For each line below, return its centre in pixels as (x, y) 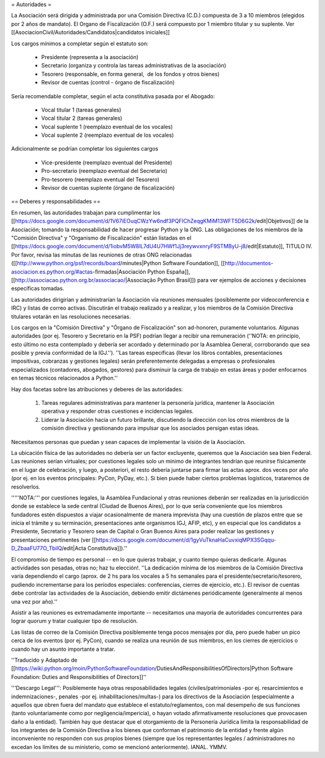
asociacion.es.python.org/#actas (52, 272)
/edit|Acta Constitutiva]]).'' (94, 548)
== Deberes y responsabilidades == (56, 201)
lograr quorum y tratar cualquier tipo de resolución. (75, 621)
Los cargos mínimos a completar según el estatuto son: (80, 43)
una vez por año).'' (34, 601)
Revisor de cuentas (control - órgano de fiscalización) (108, 83)
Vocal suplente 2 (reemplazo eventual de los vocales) (107, 135)
